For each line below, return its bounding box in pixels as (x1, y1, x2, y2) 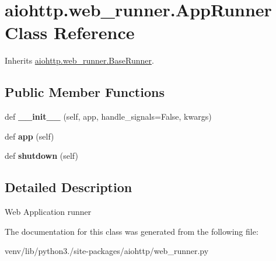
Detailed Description (5, 178, 132, 196)
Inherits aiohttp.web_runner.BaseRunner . (5, 54, 154, 67)
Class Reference (5, 20, 135, 44)
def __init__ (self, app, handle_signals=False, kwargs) (5, 110, 212, 123)
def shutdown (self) (5, 149, 78, 162)
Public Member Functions (5, 83, 165, 101)
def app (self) (5, 130, 54, 142)
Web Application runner (5, 206, 92, 218)
